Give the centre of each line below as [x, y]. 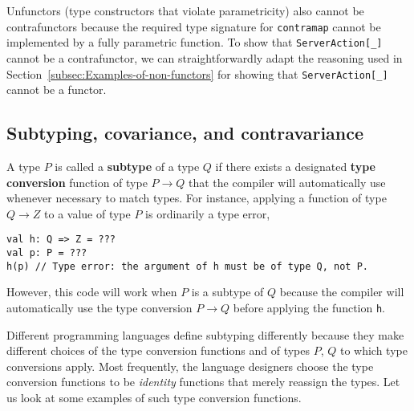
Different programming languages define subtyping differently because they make [205, 334]
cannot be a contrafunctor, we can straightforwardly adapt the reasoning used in [205, 57]
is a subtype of [227, 292]
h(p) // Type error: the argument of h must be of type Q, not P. [188, 266]
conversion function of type [77, 182]
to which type [373, 350]
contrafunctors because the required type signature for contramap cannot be [194, 26]
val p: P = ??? [47, 252]
